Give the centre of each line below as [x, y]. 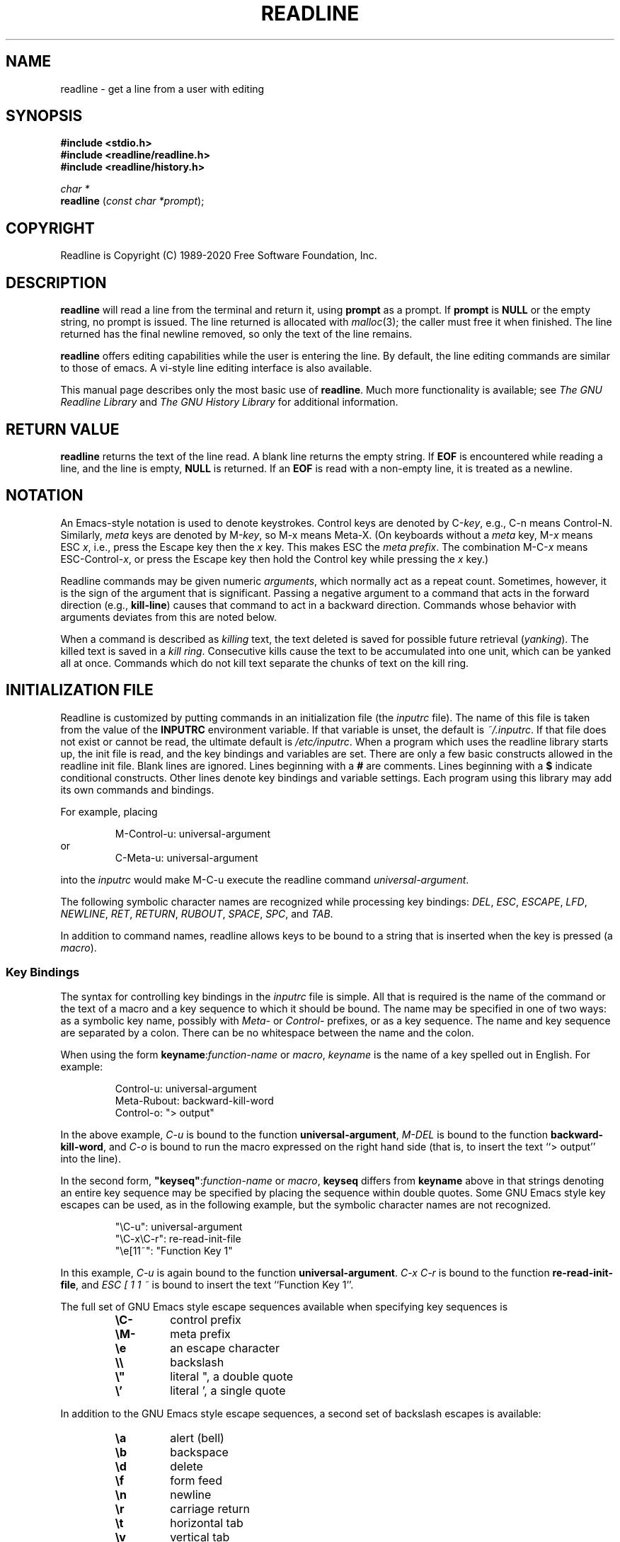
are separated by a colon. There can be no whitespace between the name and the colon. [267, 1033]
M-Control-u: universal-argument [193, 833]
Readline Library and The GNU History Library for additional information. [229, 402]
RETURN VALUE [63, 429]
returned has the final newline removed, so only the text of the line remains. [236, 334]
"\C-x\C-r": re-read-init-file [178, 1239]
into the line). [91, 1159]
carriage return [210, 1509]
